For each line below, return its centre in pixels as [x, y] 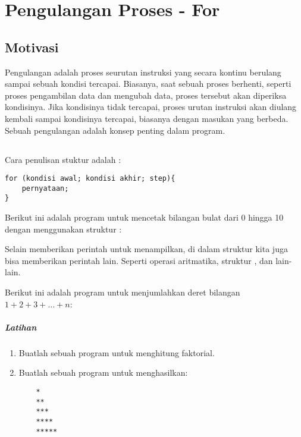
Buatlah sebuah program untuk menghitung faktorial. [117, 352]
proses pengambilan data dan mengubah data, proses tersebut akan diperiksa [146, 95]
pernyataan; [45, 188]
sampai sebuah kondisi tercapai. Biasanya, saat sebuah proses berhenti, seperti [148, 84]
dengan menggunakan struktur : [63, 229]
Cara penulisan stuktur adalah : [63, 159]
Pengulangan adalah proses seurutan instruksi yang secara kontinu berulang [143, 72]
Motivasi [32, 47]
